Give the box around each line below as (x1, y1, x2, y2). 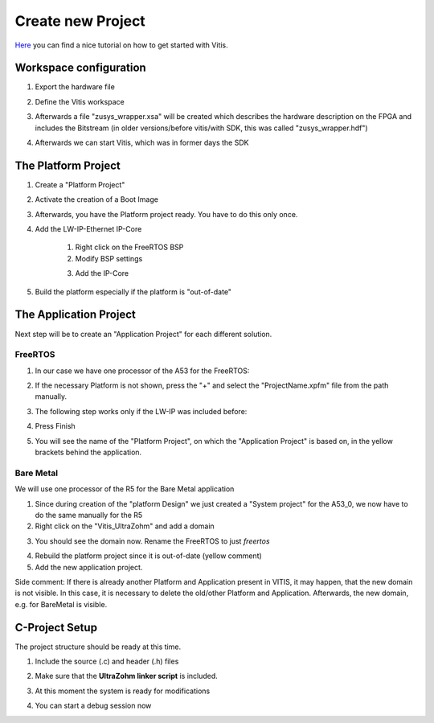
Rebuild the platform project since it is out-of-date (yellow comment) (35, 551, 263, 561)
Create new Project (14, 12, 146, 30)
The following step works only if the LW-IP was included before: (35, 406, 248, 416)
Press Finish (35, 421, 76, 431)
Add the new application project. (35, 562, 143, 572)
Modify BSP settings (75, 253, 143, 263)
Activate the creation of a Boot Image (35, 195, 158, 204)
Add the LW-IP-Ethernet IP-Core (35, 224, 142, 234)
